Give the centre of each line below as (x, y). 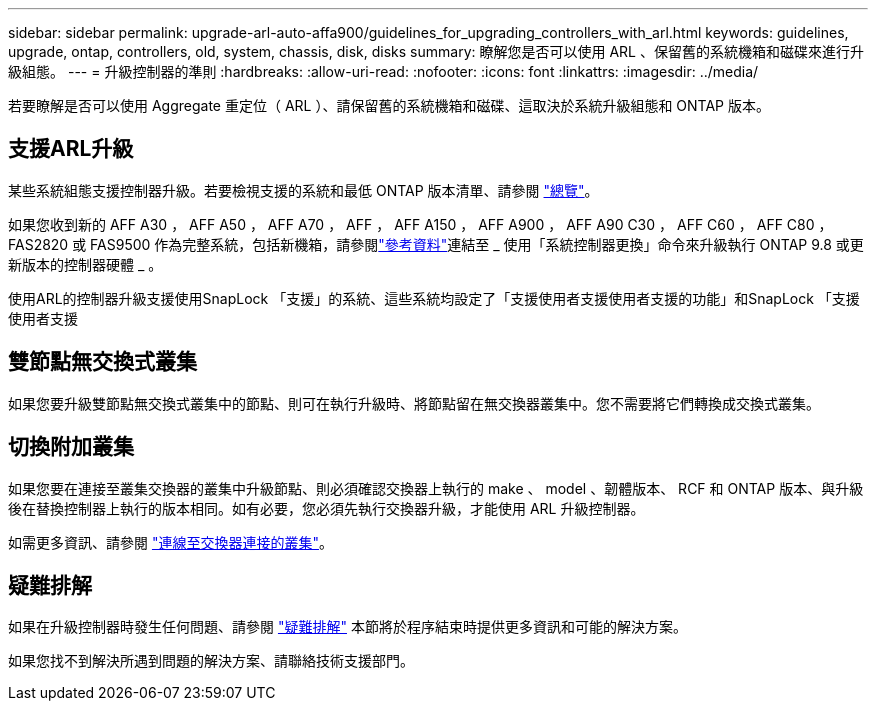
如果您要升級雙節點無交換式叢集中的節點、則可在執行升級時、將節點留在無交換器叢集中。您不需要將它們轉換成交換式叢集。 (414, 403)
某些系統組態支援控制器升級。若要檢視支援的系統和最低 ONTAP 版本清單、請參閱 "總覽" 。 (303, 190)
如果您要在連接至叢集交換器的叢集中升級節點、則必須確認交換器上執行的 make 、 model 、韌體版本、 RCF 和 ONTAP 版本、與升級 (436, 488)
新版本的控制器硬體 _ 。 (85, 264)
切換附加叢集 (71, 447)
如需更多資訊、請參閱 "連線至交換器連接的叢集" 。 (170, 542)
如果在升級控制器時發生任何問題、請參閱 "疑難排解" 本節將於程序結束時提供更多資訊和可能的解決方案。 (347, 627)
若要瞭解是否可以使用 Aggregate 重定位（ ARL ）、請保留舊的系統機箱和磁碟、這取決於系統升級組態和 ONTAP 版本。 (389, 105)
